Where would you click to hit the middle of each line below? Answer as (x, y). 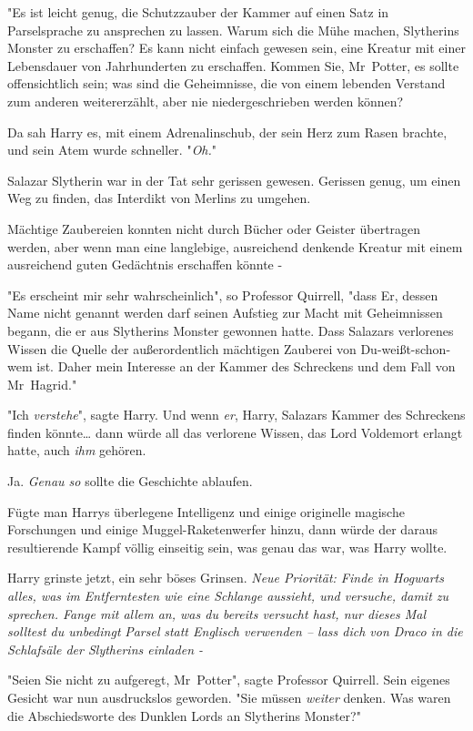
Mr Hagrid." (42, 384)
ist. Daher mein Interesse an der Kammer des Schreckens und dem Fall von (246, 366)
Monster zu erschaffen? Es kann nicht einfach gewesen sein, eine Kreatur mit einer (236, 48)
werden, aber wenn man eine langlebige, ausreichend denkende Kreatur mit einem (235, 246)
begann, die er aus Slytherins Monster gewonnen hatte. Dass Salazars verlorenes (231, 330)
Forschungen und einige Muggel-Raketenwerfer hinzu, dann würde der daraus (222, 529)
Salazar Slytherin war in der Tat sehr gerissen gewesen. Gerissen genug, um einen (234, 180)
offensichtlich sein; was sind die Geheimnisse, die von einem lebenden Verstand (226, 83)
